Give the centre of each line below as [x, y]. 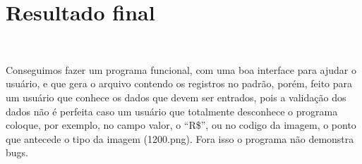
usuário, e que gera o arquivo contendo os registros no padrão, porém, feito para [179, 83]
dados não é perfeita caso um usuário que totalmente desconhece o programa [172, 111]
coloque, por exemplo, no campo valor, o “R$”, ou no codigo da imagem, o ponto [181, 125]
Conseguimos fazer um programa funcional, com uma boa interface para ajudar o [181, 69]
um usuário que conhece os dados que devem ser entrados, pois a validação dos [176, 97]
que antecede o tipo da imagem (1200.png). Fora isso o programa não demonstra [180, 138]
